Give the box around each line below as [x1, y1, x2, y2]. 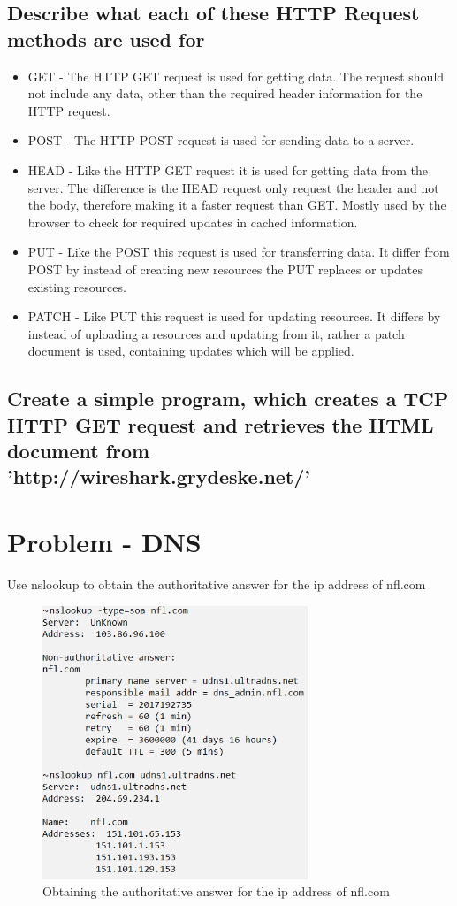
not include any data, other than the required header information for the [27, 84, 423, 103]
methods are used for [7, 25, 205, 52]
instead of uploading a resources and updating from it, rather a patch [27, 324, 405, 342]
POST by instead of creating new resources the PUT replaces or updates [27, 259, 423, 278]
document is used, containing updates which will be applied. [27, 342, 354, 360]
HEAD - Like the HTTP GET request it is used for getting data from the [27, 160, 428, 179]
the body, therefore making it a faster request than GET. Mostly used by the [27, 196, 446, 214]
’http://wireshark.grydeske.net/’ [7, 463, 311, 490]
